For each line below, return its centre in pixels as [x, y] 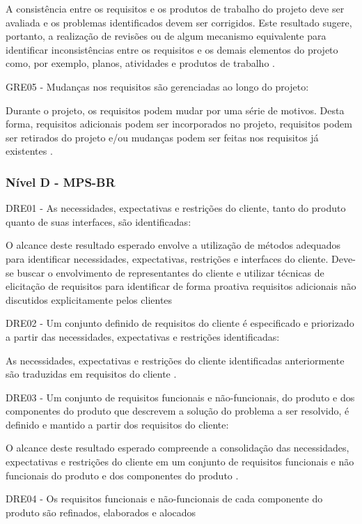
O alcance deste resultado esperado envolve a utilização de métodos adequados [173, 245]
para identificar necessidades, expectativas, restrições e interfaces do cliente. [167, 258]
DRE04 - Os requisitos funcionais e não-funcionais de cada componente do [164, 499]
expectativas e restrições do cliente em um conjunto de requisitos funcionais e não [180, 462]
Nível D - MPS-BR [61, 182]
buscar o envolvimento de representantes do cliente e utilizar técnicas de [171, 272]
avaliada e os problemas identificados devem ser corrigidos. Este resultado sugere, [179, 22]
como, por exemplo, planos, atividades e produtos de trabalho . [140, 63]
